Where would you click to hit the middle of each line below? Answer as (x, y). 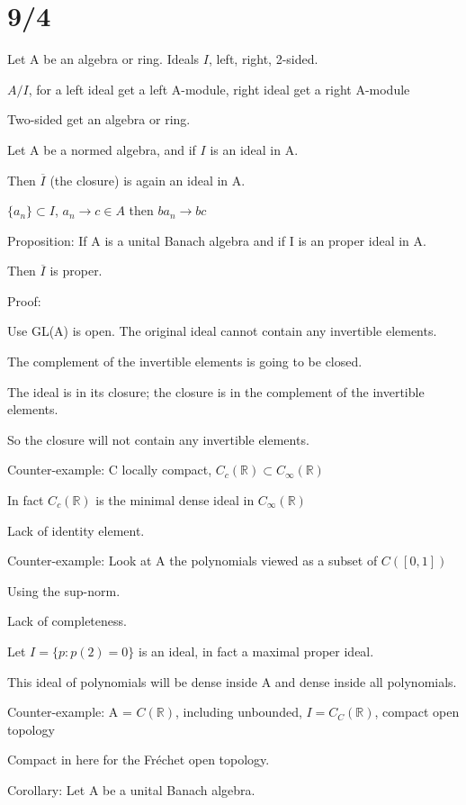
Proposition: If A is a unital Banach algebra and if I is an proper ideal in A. (217, 240)
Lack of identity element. (76, 530)
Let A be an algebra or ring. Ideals (103, 59)
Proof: (24, 300)
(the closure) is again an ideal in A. (148, 180)
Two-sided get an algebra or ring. (99, 119)
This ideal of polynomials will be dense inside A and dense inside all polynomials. (232, 681)
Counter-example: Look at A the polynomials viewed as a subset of (193, 561)
